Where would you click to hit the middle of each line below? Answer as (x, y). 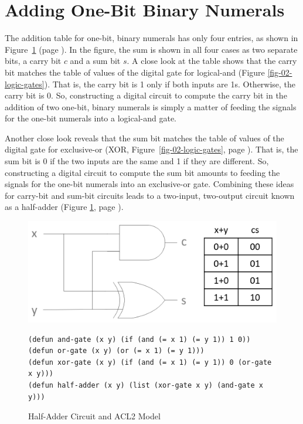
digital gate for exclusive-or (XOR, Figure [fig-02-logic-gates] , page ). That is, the (151, 149)
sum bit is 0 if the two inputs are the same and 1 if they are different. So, (137, 161)
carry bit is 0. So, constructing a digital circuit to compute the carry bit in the (146, 95)
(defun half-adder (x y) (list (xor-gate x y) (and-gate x (146, 386)
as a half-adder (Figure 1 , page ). (64, 207)
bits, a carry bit (33, 61)
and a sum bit (95, 61)
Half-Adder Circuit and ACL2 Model (94, 416)
